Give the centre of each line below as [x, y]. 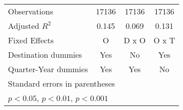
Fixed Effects [31, 40]
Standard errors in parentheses [62, 83]
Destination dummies [45, 55]
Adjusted [24, 26]
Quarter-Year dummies [48, 69]
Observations [31, 11]
